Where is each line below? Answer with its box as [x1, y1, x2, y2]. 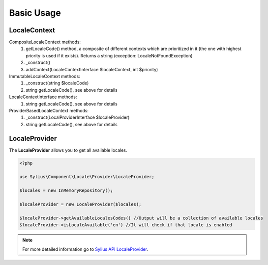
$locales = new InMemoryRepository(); [19, 188, 113, 193]
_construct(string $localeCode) [26, 80, 89, 86]
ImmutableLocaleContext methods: [9, 74, 81, 79]
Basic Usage [9, 7, 61, 18]
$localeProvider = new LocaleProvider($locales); [19, 201, 142, 207]
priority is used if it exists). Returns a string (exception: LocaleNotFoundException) [26, 53, 193, 58]
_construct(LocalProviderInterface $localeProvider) [26, 114, 130, 120]
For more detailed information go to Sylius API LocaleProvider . [22, 246, 149, 252]
